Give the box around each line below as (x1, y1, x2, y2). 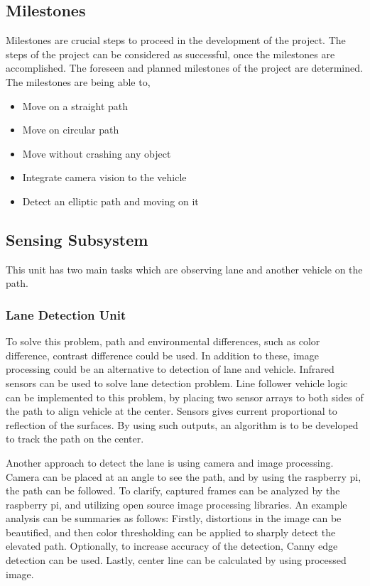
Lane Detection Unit (6, 305, 126, 323)
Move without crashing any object (22, 146, 171, 161)
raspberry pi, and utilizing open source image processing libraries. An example (6, 497, 347, 511)
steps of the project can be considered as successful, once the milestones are (6, 46, 335, 61)
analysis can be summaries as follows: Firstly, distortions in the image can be (6, 511, 342, 526)
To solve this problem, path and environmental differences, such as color (6, 334, 320, 349)
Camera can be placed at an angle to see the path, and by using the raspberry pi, (6, 469, 361, 484)
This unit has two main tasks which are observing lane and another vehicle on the (6, 261, 363, 276)
